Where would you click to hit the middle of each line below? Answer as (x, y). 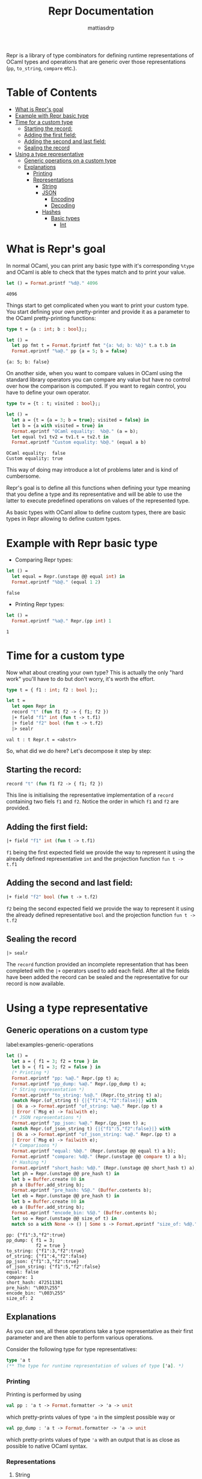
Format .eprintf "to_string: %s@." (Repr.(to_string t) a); (87, 1095)
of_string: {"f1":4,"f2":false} (47, 1256)
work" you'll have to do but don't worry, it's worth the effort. (81, 679)
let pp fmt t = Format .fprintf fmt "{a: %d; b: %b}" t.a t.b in (94, 346)
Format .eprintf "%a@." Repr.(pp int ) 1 (62, 621)
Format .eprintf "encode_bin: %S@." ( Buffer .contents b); (84, 1213)
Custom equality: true (35, 459)
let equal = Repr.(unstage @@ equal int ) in (68, 577)
